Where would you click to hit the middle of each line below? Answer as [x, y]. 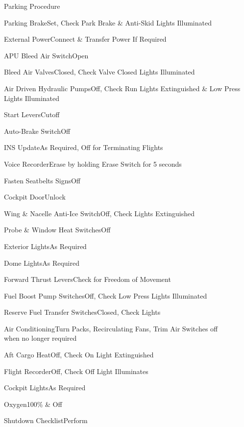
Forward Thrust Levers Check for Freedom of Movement [87, 279]
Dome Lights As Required [42, 263]
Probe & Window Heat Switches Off [57, 230]
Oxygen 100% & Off [33, 404]
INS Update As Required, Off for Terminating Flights [84, 147]
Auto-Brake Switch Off [37, 131]
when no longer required [40, 338]
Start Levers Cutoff [32, 114]
